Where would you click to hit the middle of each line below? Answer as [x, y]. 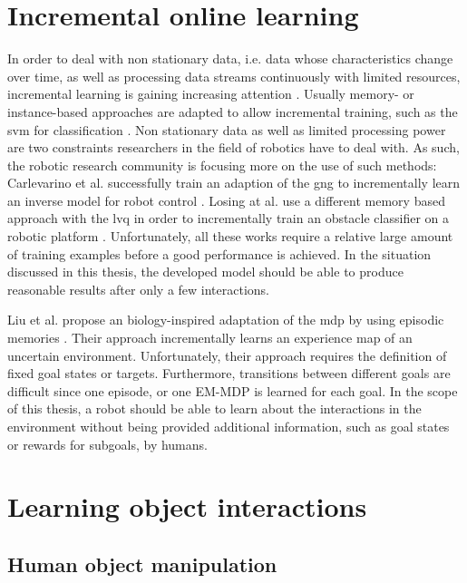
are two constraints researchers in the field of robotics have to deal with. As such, [233, 147]
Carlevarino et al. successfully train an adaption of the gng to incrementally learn [234, 183]
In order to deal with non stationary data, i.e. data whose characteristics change [230, 58]
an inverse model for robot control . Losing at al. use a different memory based [226, 200]
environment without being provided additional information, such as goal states [229, 426]
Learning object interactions [187, 506]
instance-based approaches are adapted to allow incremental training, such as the [233, 111]
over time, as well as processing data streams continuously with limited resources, [234, 76]
